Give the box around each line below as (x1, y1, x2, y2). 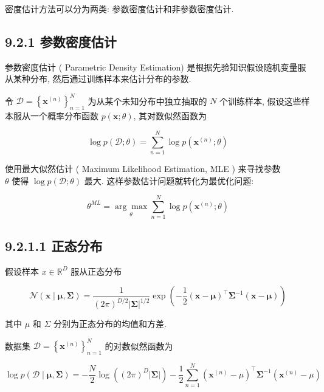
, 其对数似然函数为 (133, 109, 207, 122)
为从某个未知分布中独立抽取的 (88, 94, 207, 107)
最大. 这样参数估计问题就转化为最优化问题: (84, 174, 254, 187)
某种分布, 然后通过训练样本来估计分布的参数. (13, 72, 191, 85)
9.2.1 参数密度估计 (5, 32, 117, 50)
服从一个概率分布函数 (13, 109, 98, 122)
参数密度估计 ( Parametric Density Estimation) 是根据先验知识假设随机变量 (5, 60, 298, 73)
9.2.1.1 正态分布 (5, 236, 103, 255)
